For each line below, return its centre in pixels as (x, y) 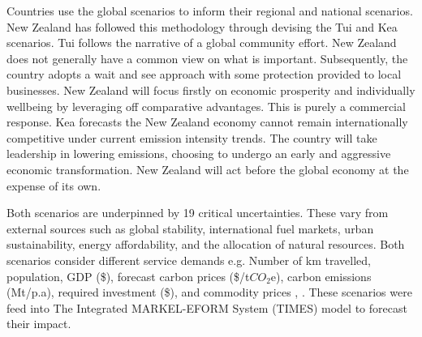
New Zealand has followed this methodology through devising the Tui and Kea (202, 26)
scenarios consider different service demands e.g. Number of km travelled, (189, 260)
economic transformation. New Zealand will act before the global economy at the (208, 169)
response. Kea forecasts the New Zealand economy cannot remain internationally (207, 122)
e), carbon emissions (321, 276)
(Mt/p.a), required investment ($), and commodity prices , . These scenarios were (209, 292)
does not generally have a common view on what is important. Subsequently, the (207, 58)
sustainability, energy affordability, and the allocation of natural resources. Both (206, 244)
